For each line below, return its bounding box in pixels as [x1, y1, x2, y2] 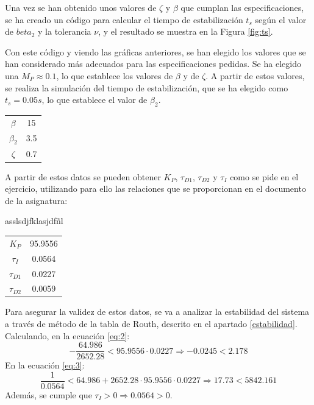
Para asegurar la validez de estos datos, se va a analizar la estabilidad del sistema [5, 305, 310, 318]
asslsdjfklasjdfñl [5, 214, 63, 227]
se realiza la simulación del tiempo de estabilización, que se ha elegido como [5, 81, 288, 94]
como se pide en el [230, 170, 299, 183]
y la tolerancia [38, 25, 91, 38]
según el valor [255, 13, 307, 26]
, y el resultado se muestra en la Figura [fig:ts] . [98, 25, 273, 38]
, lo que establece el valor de [41, 93, 148, 106]
